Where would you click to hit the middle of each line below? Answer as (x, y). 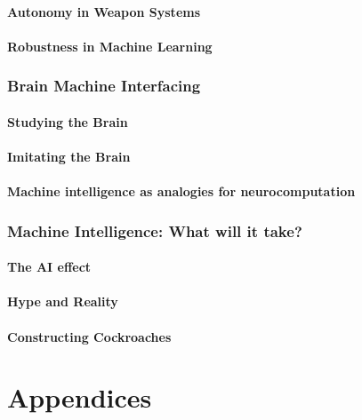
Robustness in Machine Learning (110, 46)
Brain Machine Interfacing (104, 86)
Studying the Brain (68, 121)
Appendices (80, 397)
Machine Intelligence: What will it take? (155, 230)
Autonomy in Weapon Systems (104, 11)
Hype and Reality (63, 301)
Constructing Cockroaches (89, 336)
